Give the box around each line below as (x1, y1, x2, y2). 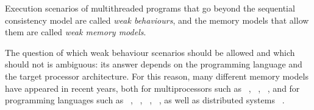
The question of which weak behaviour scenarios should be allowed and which (5, 46, 295, 58)
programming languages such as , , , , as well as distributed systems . (5, 94, 285, 106)
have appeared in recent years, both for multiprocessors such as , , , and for (5, 81, 300, 94)
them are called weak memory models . (5, 26, 146, 38)
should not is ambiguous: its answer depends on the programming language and (5, 58, 302, 70)
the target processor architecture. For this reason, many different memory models (5, 69, 309, 82)
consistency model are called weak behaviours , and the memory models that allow (5, 13, 309, 26)
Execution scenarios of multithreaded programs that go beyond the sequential (5, 2, 295, 14)
